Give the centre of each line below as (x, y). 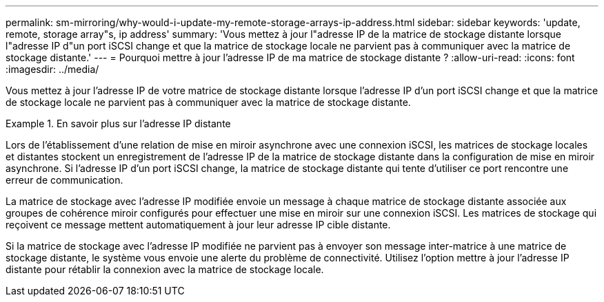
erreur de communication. (64, 180)
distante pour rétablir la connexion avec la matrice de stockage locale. (165, 269)
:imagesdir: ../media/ (52, 69)
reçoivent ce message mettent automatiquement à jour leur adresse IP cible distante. (198, 225)
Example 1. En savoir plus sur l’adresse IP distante (118, 123)
